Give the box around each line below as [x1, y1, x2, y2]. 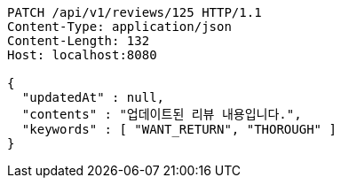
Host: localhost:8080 [7, 48, 157, 62]
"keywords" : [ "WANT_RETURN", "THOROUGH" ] [21, 122, 337, 136]
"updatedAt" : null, [21, 90, 165, 104]
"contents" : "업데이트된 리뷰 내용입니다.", [21, 107, 302, 121]
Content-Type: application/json [7, 19, 232, 34]
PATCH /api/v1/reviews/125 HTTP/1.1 [7, 5, 262, 19]
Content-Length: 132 [7, 34, 150, 48]
